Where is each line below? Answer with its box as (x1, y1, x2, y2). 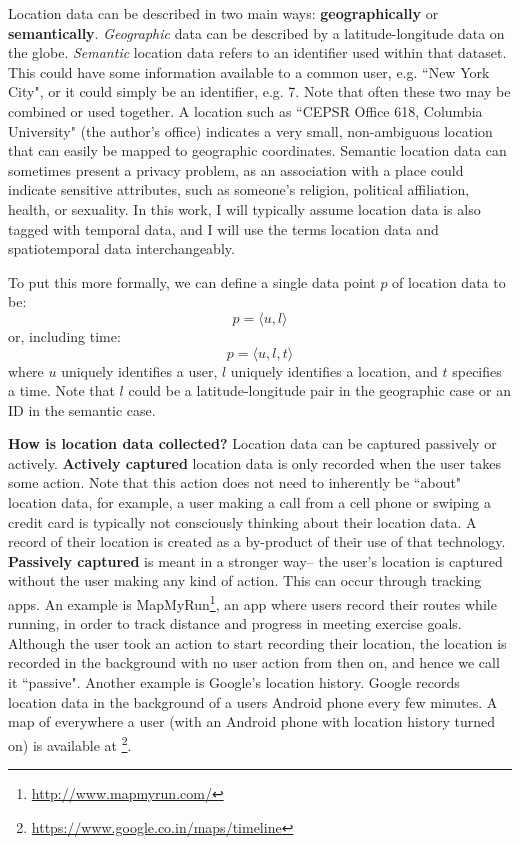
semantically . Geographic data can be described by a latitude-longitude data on (8, 22, 505, 43)
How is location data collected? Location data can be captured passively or (8, 433, 497, 454)
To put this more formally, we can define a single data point (8, 271, 376, 292)
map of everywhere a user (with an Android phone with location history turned (8, 711, 495, 732)
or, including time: (8, 325, 121, 346)
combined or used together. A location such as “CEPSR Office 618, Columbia (8, 100, 483, 121)
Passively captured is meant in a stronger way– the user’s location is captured (8, 550, 503, 571)
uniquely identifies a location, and (230, 360, 438, 381)
